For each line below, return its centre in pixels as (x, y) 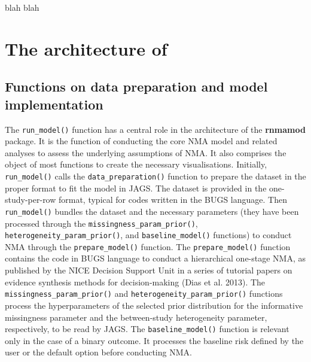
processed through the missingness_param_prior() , (101, 223)
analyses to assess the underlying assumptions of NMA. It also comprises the (146, 152)
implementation (54, 104)
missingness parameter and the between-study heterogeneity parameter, (136, 317)
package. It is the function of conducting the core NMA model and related (141, 141)
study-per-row (31, 200)
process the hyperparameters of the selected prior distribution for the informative (154, 305)
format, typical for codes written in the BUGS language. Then (173, 200)
